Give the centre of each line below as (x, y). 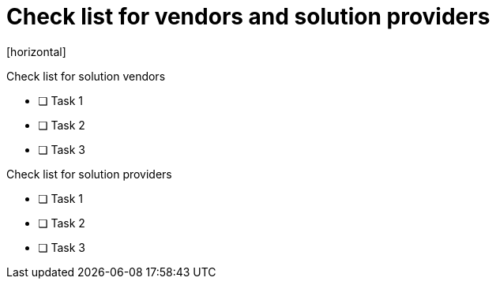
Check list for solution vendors (86, 76)
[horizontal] (36, 51)
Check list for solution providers (89, 174)
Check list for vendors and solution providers (248, 17)
